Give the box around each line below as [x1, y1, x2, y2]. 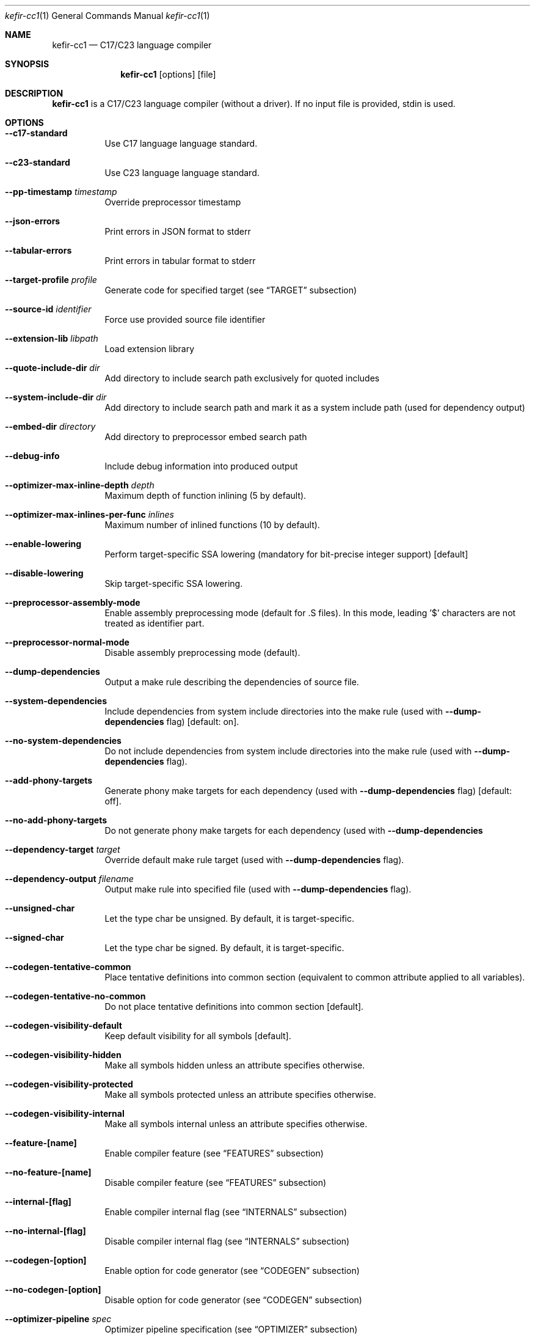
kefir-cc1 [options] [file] [120, 69, 216, 79]
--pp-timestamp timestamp [5, 186, 117, 197]
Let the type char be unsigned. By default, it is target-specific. [104, 913, 354, 924]
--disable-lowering [5, 568, 84, 578]
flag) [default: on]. [166, 716, 239, 727]
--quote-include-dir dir [5, 362, 100, 373]
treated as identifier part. [104, 618, 205, 628]
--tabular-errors [5, 245, 72, 256]
